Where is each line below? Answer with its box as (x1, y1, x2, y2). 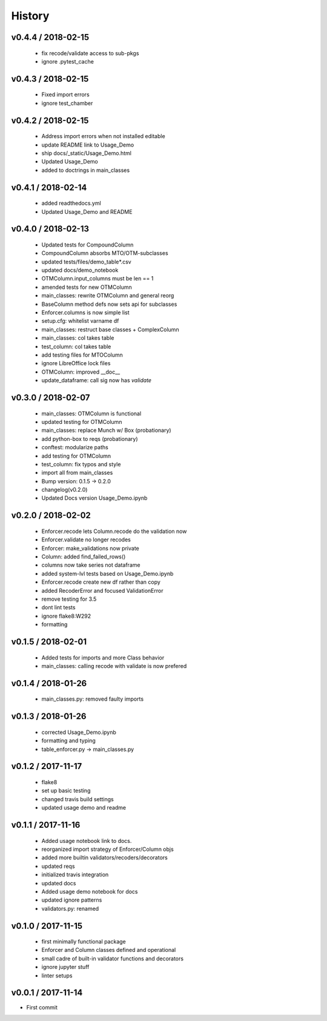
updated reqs (41, 862, 75, 870)
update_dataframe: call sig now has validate (41, 377, 151, 384)
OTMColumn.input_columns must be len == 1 (41, 275, 154, 282)
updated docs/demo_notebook (41, 266, 119, 274)
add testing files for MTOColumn (41, 351, 124, 359)
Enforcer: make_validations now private (41, 544, 139, 552)
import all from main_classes (41, 469, 113, 477)
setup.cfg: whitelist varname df (41, 317, 119, 325)
